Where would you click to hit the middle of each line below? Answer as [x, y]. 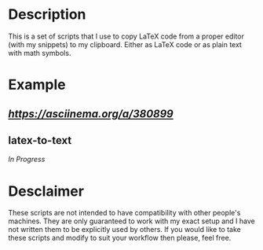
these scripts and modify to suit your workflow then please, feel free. [120, 238]
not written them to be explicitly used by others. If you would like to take [124, 230]
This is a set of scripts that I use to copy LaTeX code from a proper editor [126, 36]
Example [37, 85]
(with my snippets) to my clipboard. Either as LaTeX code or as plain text [125, 44]
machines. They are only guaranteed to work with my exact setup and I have [131, 221]
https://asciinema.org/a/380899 [91, 114]
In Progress [27, 160]
